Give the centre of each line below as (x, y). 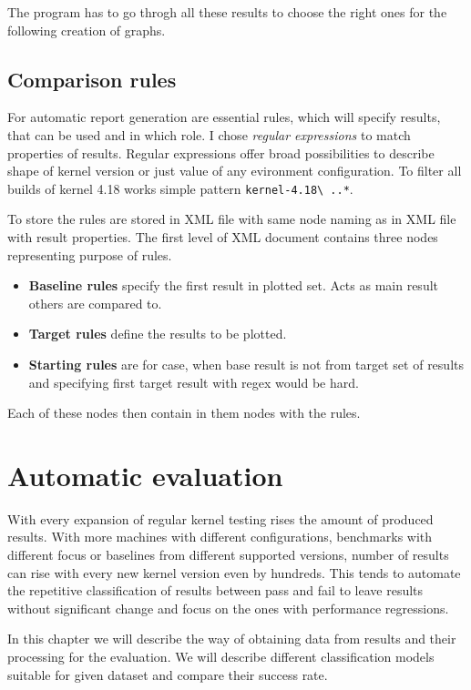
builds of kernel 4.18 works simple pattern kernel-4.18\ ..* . (180, 188)
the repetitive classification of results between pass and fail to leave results (215, 590)
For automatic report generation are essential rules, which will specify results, (224, 117)
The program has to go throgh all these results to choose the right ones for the (227, 12)
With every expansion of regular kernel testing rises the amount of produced (220, 518)
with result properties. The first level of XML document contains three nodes (223, 237)
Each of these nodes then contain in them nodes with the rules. (184, 413)
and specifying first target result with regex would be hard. (194, 382)
